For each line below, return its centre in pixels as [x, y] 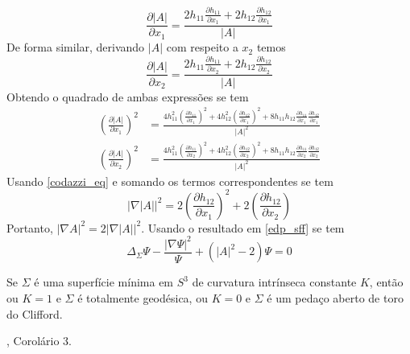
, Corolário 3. [39, 341]
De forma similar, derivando [76, 47]
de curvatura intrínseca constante [274, 282]
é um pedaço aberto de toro [335, 297]
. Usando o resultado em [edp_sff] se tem [243, 227]
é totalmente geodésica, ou [143, 297]
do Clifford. [35, 313]
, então [386, 282]
